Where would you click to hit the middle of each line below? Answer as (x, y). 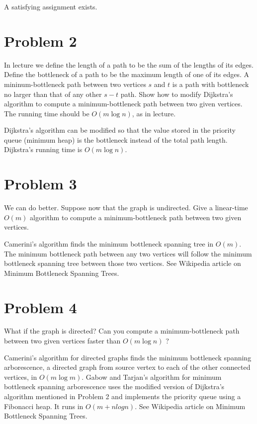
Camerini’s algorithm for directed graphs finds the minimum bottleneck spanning (128, 357)
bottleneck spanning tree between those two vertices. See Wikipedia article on (123, 263)
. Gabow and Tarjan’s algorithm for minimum (152, 377)
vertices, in (21, 377)
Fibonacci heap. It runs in (44, 406)
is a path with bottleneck (211, 84)
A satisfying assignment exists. (51, 6)
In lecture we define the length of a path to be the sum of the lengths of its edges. (129, 64)
